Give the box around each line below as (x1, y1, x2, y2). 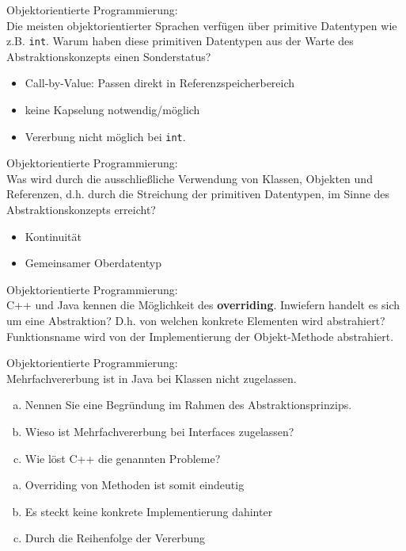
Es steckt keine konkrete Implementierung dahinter (25, 503, 273, 519)
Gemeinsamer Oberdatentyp (25, 254, 161, 271)
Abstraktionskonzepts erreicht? (6, 201, 156, 218)
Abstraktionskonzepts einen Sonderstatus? (6, 48, 211, 64)
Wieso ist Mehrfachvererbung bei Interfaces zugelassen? (25, 423, 294, 439)
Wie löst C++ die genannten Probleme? (25, 450, 221, 466)
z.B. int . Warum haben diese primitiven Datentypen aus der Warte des (6, 33, 354, 49)
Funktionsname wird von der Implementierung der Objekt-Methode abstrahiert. (6, 327, 394, 344)
